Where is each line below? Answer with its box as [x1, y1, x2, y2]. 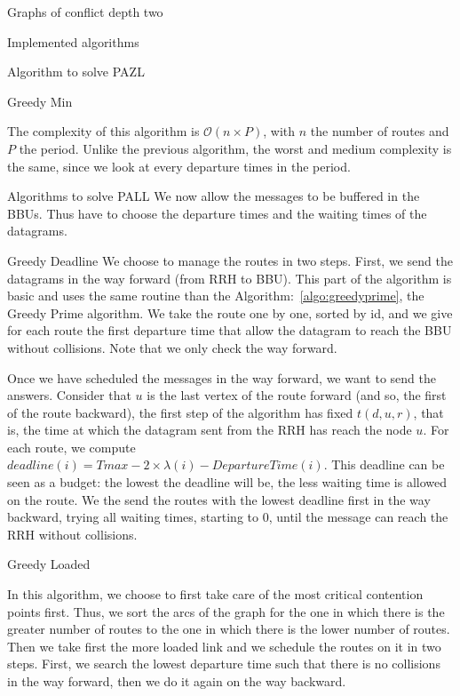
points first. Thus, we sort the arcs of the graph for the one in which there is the [7, 602, 445, 620]
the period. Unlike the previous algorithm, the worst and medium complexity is [19, 139, 452, 157]
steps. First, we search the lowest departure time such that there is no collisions [7, 654, 440, 673]
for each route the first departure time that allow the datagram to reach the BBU [7, 321, 452, 340]
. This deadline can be [323, 455, 445, 474]
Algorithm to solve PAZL [7, 62, 145, 81]
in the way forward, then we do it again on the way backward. [7, 672, 346, 690]
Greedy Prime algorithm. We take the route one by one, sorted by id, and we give [7, 303, 453, 322]
